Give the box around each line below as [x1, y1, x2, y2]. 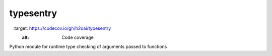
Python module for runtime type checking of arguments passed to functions [9, 43, 167, 50]
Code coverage [61, 34, 94, 40]
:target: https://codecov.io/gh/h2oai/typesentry [13, 25, 111, 31]
